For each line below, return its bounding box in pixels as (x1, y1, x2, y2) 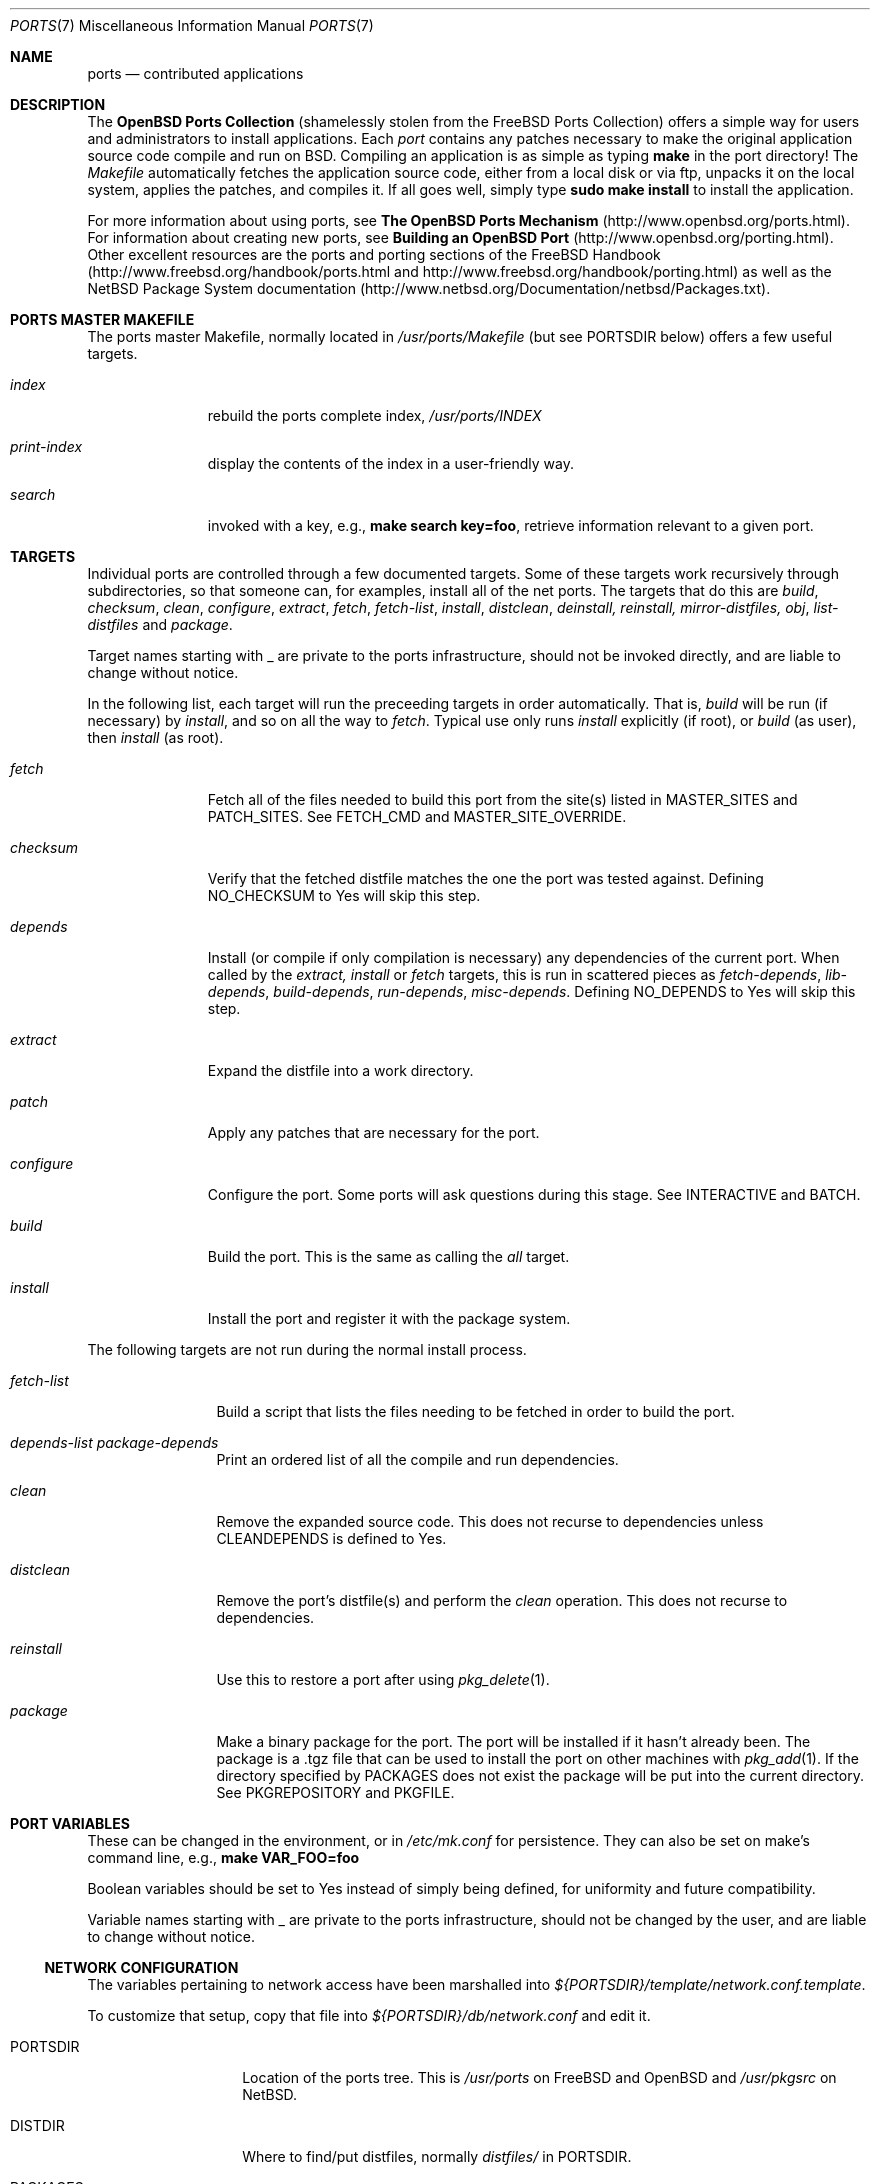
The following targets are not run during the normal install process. (87, 1341, 527, 1358)
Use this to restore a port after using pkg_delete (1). (216, 1671, 550, 1688)
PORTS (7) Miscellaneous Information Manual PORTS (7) (10, 17, 374, 34)
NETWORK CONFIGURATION (44, 1959, 239, 1976)
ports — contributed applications (87, 65, 304, 82)
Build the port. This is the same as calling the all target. (207, 1248, 570, 1265)
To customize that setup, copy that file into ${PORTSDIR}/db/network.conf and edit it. (87, 2007, 651, 2024)
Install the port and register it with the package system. (207, 1310, 571, 1327)
